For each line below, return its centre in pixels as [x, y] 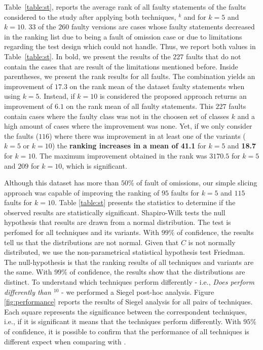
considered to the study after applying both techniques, [90, 16]
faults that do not [213, 56]
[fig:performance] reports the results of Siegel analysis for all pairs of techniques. [128, 302]
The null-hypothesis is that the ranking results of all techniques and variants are [129, 262]
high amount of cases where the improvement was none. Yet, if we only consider [128, 126]
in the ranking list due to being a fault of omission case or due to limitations [123, 36]
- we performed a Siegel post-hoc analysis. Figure [138, 291]
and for [195, 16]
